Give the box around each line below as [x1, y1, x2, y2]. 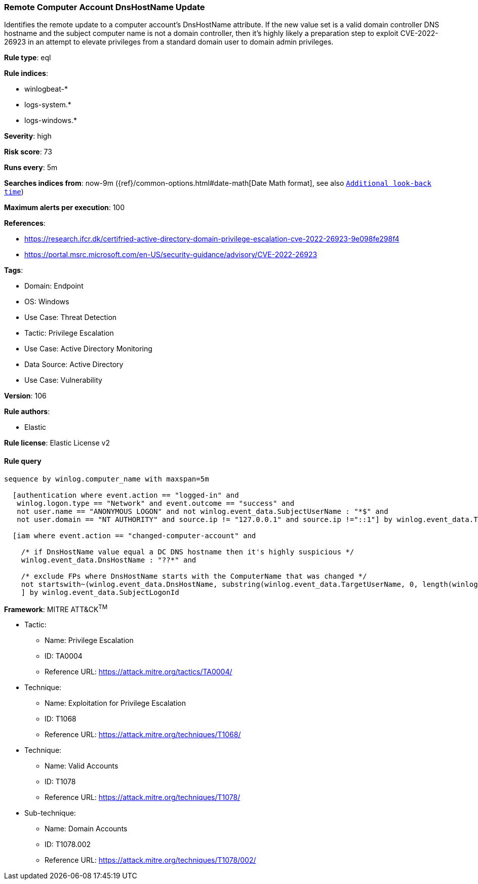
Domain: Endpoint [24, 282, 84, 291]
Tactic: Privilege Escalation [24, 329, 114, 338]
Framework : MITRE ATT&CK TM [4, 603, 108, 614]
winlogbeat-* [24, 85, 68, 94]
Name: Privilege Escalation [45, 636, 134, 645]
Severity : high [4, 132, 52, 141]
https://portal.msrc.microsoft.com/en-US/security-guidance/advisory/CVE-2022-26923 [24, 250, 317, 259]
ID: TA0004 [45, 652, 83, 661]
